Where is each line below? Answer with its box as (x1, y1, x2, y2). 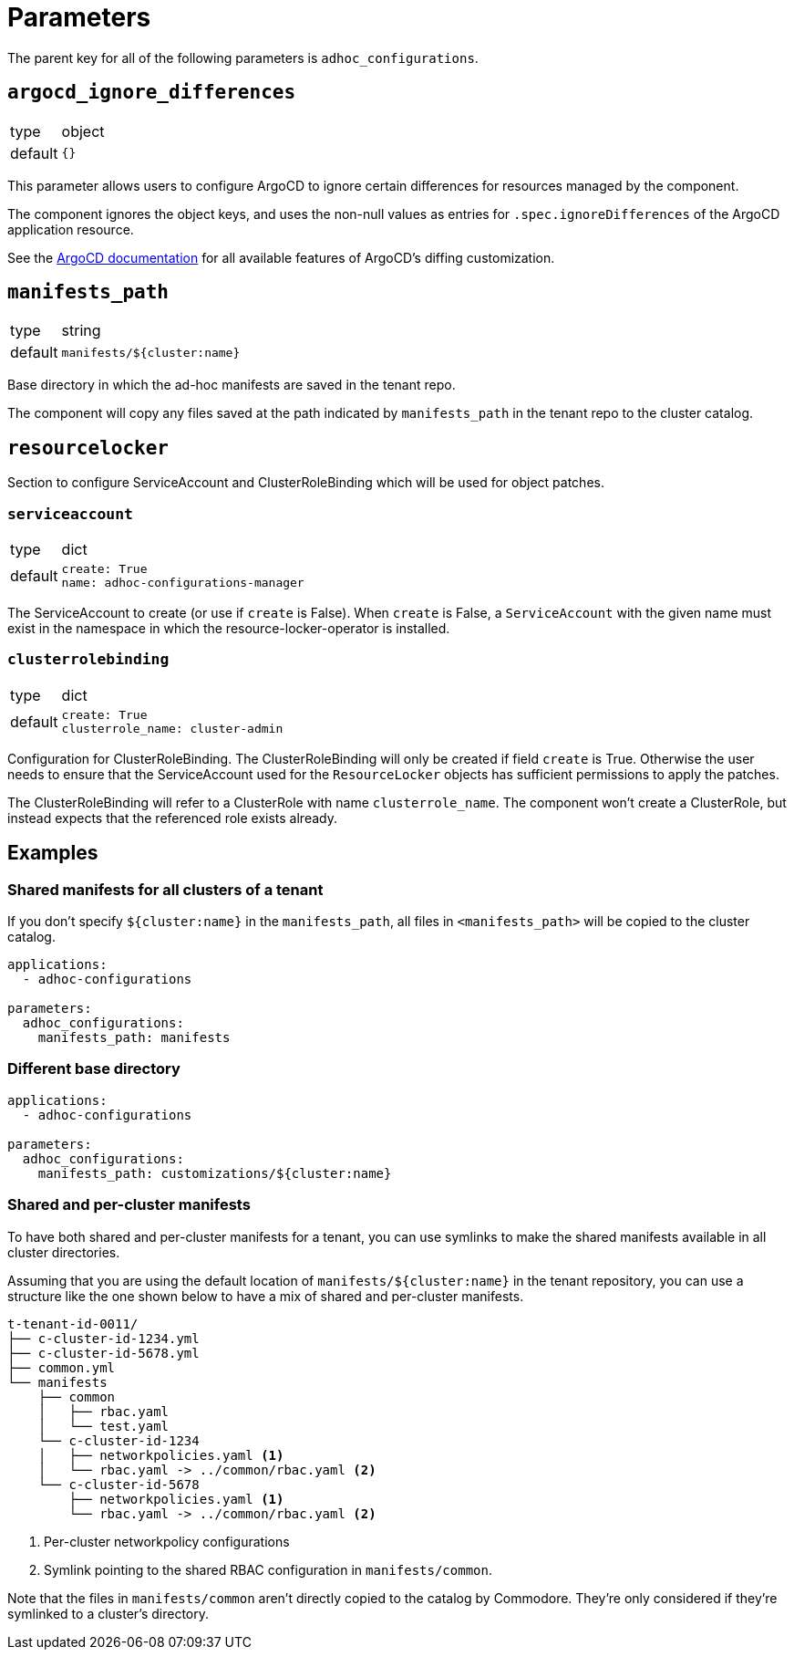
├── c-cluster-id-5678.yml (7, 1345, 200, 1360)
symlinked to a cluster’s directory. (7, 1605, 210, 1621)
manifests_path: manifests (37, 1030, 231, 1045)
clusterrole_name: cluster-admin (61, 721, 284, 735)
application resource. (7, 221, 134, 237)
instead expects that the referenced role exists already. (7, 809, 337, 826)
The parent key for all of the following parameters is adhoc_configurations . (7, 49, 479, 66)
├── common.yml (7, 1360, 116, 1375)
